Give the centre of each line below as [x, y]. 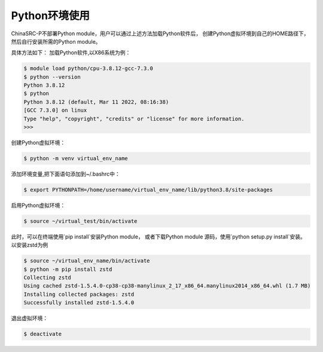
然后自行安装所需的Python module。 [56, 41]
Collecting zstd [48, 278]
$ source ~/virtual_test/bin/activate [80, 221]
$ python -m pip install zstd [68, 269]
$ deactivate [43, 334]
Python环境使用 [50, 16]
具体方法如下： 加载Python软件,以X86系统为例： [71, 53]
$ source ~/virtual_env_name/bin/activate [87, 261]
